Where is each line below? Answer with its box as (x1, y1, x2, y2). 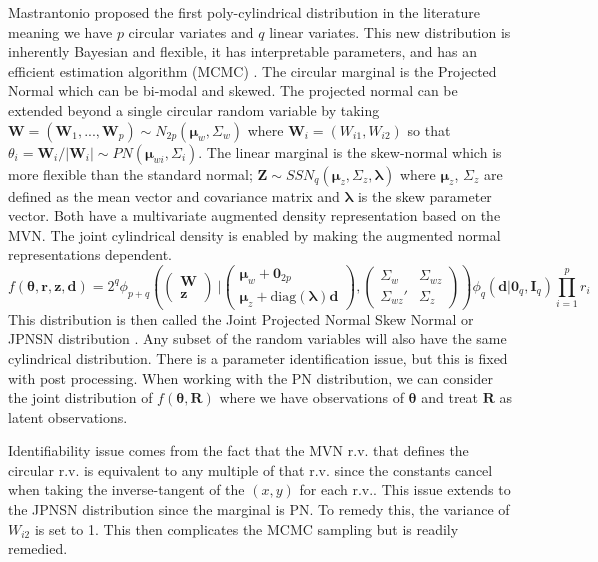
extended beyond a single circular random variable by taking (8, 99, 380, 120)
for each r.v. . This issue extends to (299, 479, 511, 500)
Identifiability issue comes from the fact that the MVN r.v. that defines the (8, 440, 469, 461)
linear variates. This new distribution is (269, 21, 511, 42)
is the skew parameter (357, 185, 492, 206)
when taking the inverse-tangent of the (8, 479, 245, 500)
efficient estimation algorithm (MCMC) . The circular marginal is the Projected (8, 60, 497, 81)
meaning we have (8, 21, 113, 42)
